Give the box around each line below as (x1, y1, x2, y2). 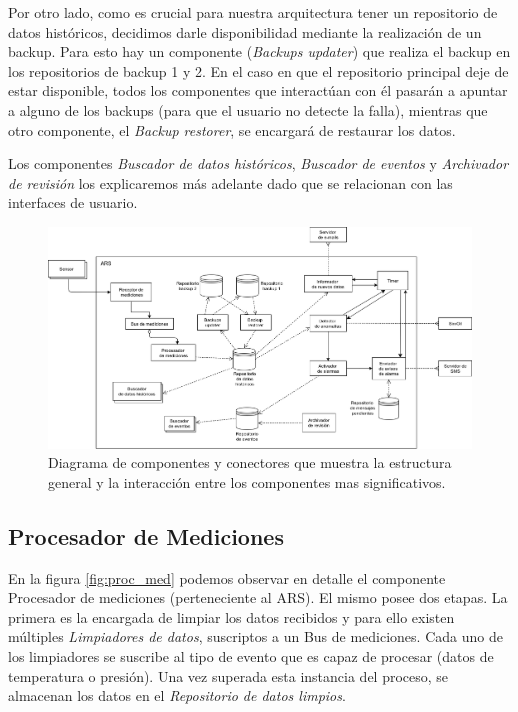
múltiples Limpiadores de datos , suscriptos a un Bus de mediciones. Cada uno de (8, 626, 503, 647)
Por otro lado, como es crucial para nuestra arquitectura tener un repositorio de (8, 2, 498, 22)
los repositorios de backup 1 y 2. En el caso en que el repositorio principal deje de (8, 60, 509, 81)
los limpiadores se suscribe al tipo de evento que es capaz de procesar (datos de (8, 646, 494, 667)
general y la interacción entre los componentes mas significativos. (48, 471, 446, 492)
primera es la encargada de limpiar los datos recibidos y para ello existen (8, 606, 455, 627)
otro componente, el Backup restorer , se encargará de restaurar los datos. (8, 119, 456, 140)
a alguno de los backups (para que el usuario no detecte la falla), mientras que (8, 99, 488, 120)
